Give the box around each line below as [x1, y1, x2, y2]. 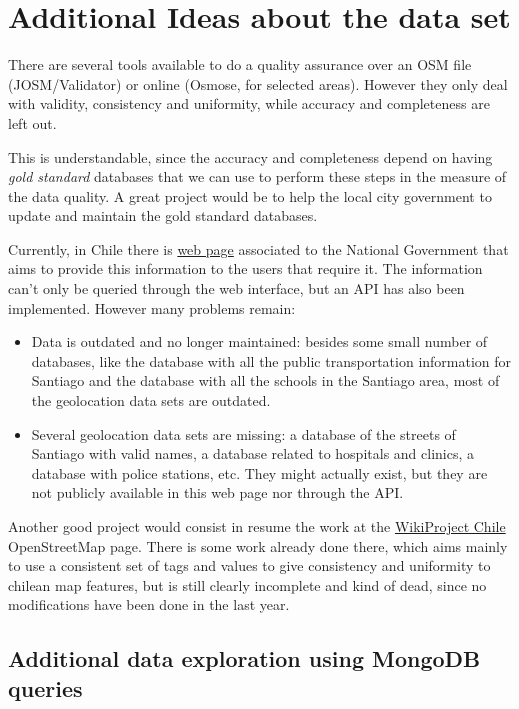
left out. [8, 112, 57, 133]
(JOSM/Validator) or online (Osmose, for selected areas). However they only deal [8, 73, 508, 94]
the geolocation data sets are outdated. [31, 390, 271, 411]
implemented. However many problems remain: [8, 297, 296, 318]
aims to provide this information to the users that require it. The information [8, 258, 483, 279]
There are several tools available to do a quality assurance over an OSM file [8, 54, 472, 75]
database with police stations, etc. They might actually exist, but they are [31, 462, 488, 483]
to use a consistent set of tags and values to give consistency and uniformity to [8, 555, 491, 576]
